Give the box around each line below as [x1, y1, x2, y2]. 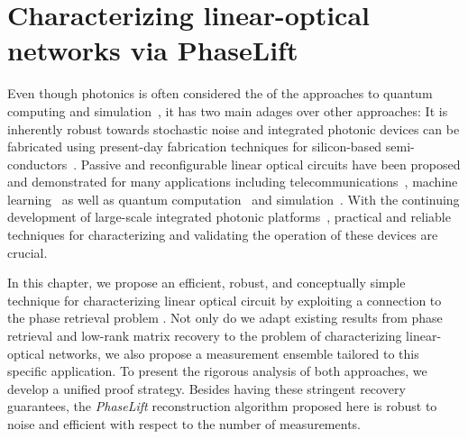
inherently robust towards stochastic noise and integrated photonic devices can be [7, 119, 460, 138]
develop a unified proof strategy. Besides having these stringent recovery [7, 379, 406, 398]
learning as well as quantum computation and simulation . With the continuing [7, 189, 460, 208]
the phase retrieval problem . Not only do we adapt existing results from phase [7, 308, 443, 327]
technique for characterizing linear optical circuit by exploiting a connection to [7, 290, 442, 309]
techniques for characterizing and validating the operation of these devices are [7, 225, 438, 244]
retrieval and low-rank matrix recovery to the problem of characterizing [7, 326, 402, 345]
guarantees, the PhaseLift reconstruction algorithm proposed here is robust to [7, 397, 437, 416]
